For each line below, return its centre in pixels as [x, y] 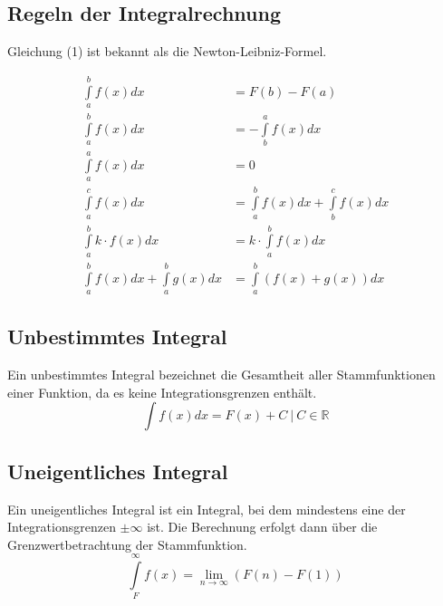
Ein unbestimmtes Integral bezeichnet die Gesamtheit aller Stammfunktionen [221, 375]
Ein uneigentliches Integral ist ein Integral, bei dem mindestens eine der [207, 509]
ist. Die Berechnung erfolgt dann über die [262, 527]
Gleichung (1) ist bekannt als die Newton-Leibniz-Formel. [167, 51]
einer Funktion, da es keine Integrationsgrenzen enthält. [162, 392]
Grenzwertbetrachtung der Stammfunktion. [127, 544]
